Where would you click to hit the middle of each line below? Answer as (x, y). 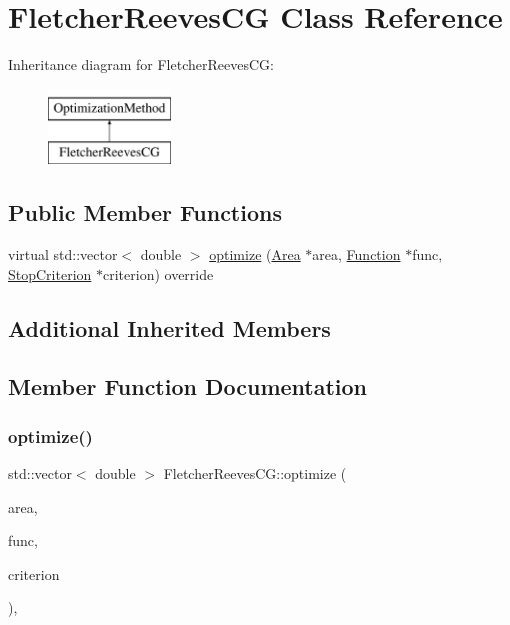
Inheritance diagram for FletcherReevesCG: (141, 64)
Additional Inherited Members (169, 327)
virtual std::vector (63, 254)
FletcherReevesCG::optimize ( (255, 473)
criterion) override (158, 273)
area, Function (356, 254)
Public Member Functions (145, 212)
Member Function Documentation (188, 386)
